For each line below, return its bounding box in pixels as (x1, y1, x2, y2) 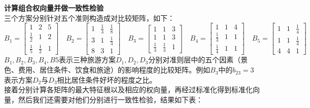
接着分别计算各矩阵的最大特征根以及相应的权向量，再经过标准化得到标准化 (4, 84, 253, 95)
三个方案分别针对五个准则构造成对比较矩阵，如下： (4, 12, 175, 23)
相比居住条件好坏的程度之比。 (57, 74, 157, 85)
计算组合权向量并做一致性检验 (4, 3, 104, 13)
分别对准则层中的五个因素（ (148, 54, 241, 65)
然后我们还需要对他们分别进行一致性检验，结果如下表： (18, 94, 203, 104)
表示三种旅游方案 (58, 54, 116, 65)
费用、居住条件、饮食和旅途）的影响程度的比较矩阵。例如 (18, 64, 210, 75)
